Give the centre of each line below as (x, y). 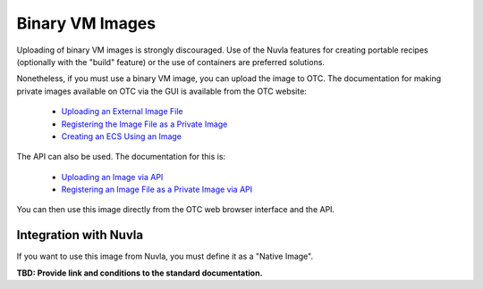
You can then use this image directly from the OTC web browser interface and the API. (176, 210)
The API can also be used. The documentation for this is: (121, 157)
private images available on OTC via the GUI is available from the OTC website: (162, 91)
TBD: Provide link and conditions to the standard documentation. (140, 273)
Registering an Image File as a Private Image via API (157, 190)
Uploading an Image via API (112, 177)
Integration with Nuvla (80, 235)
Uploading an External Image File (122, 111)
